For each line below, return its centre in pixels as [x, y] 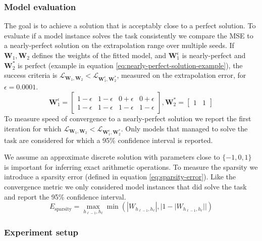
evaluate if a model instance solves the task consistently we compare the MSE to [129, 35]
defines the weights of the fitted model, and [99, 55]
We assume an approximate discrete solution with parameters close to [112, 157]
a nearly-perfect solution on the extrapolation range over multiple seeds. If [119, 45]
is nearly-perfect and [214, 55]
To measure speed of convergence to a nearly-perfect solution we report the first [128, 118]
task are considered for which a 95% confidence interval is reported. [109, 140]
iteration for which [33, 128]
